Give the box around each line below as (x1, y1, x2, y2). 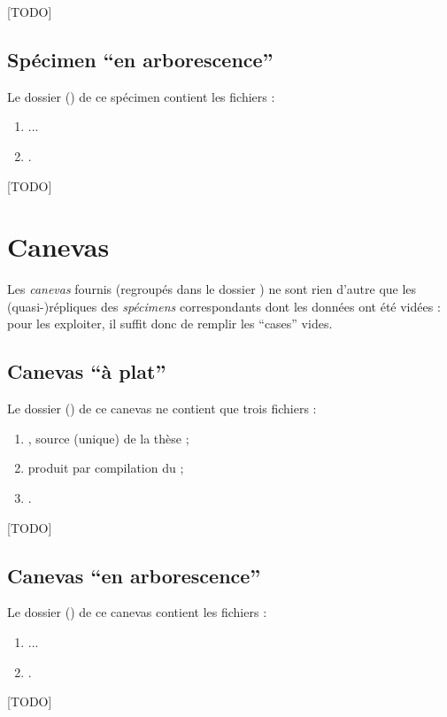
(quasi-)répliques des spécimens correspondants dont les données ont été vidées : (7, 297, 441, 315)
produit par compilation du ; (27, 459, 184, 477)
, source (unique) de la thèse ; (27, 428, 189, 447)
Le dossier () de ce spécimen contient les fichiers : (7, 87, 275, 105)
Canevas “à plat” (7, 358, 166, 385)
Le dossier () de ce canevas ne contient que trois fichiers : (7, 399, 317, 418)
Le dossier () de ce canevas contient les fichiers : (7, 603, 267, 621)
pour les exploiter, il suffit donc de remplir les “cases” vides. (7, 314, 333, 333)
